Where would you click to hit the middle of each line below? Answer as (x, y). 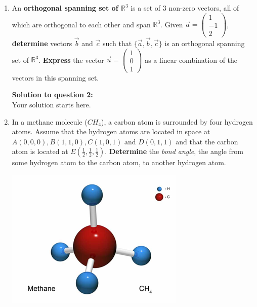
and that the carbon (207, 141)
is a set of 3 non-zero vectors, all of (185, 8)
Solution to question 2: (52, 94)
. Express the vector (71, 60)
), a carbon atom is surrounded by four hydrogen (177, 121)
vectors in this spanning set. (55, 77)
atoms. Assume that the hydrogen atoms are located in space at (111, 131)
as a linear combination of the (191, 60)
